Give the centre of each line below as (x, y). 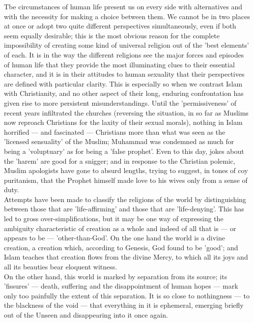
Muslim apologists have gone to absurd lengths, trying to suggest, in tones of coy (126, 170)
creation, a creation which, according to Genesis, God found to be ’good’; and (121, 247)
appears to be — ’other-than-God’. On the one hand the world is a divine (114, 238)
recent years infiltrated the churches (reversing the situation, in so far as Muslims (126, 112)
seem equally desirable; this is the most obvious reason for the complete (112, 35)
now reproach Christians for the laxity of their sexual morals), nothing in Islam (123, 122)
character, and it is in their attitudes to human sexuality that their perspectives (124, 74)
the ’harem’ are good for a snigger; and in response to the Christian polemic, (120, 161)
